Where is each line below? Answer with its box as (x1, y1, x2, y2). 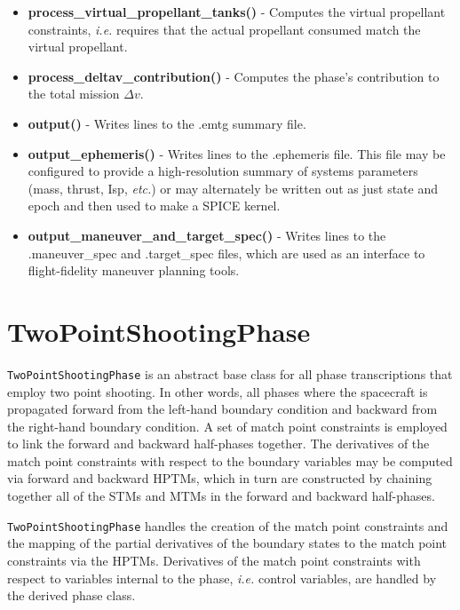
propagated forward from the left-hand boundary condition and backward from (7, 400, 438, 418)
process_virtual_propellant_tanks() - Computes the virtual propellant (28, 3, 446, 20)
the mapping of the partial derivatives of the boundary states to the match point (7, 534, 448, 552)
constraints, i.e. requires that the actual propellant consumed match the (28, 20, 421, 38)
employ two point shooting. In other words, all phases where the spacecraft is (7, 382, 428, 400)
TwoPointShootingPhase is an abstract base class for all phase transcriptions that (7, 364, 453, 383)
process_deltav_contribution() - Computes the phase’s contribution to (28, 67, 440, 85)
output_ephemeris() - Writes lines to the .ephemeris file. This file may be (28, 144, 446, 162)
